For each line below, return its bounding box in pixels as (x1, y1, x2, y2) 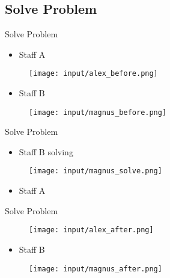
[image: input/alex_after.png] (29, 226, 154, 235)
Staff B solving (19, 145, 73, 158)
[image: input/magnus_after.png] (29, 264, 162, 273)
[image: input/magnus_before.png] (29, 108, 167, 117)
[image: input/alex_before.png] (29, 69, 158, 78)
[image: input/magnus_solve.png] (29, 167, 162, 176)
